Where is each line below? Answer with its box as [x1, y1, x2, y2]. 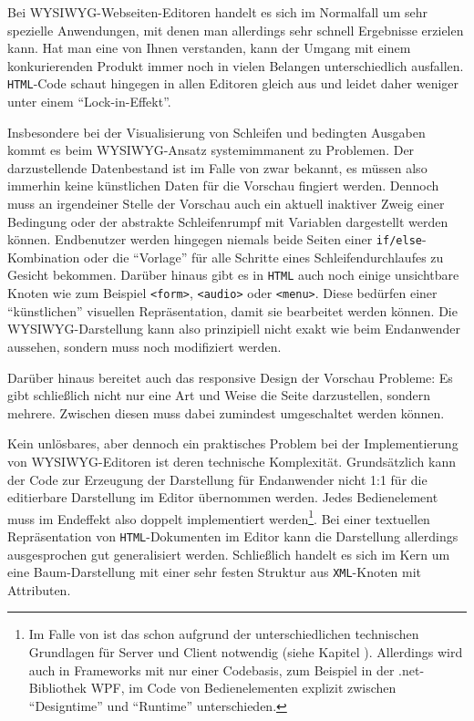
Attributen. [7, 580, 71, 599]
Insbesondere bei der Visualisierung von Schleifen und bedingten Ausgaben [7, 122, 426, 141]
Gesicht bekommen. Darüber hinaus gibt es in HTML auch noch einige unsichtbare [7, 265, 459, 284]
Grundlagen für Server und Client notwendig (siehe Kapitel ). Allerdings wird [28, 643, 463, 662]
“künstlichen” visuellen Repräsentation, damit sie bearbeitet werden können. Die [7, 301, 458, 320]
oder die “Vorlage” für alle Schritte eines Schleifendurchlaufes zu [84, 247, 444, 266]
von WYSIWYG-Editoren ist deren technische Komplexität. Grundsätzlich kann [7, 451, 456, 470]
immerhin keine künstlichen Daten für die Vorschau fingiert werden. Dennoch [7, 176, 439, 195]
